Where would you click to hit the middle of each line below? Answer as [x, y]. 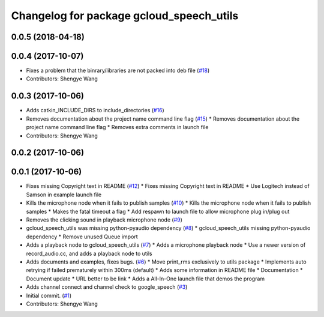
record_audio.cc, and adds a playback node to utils [89, 253]
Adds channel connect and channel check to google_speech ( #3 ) [107, 287]
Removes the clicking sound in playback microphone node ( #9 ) [104, 220]
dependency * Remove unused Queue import [82, 237]
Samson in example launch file [64, 195]
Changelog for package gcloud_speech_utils [125, 16]
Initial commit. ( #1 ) [49, 295]
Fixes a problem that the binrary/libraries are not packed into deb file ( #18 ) [118, 71]
